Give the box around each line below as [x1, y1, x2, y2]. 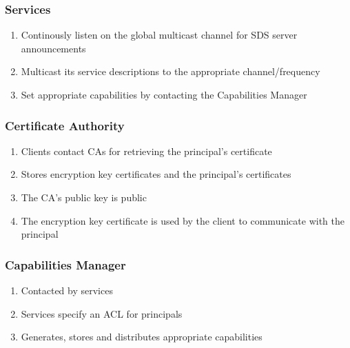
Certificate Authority [5, 116, 125, 134]
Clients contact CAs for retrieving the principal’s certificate [21, 143, 272, 158]
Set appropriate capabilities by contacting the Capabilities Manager [21, 88, 307, 101]
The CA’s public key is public [21, 190, 147, 204]
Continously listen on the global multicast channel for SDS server [21, 28, 298, 42]
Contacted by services [21, 283, 113, 297]
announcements [21, 41, 86, 55]
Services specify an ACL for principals [21, 306, 183, 320]
